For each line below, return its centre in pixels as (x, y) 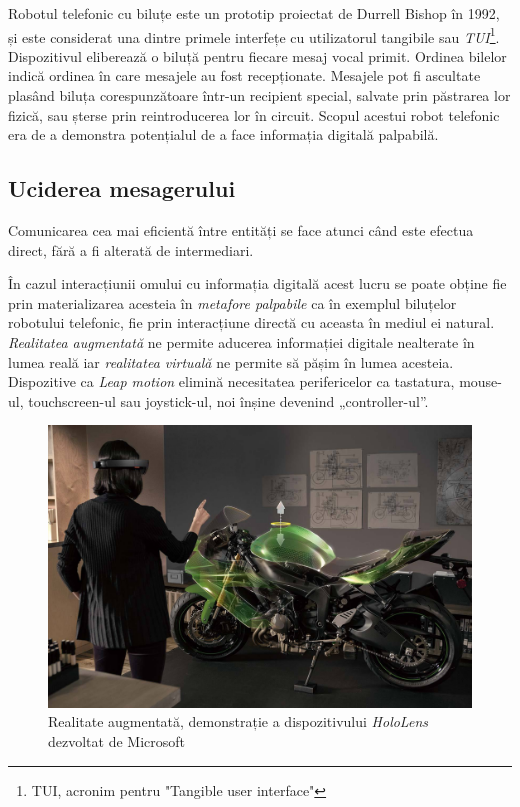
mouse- (480, 381)
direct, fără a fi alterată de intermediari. (131, 249)
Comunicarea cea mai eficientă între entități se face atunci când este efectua (241, 230)
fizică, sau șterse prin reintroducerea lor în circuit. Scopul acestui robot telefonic (254, 114)
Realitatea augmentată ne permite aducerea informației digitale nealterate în (241, 341)
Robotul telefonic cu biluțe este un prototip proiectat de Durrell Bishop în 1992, (254, 13)
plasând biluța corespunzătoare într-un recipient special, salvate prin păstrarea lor (259, 95)
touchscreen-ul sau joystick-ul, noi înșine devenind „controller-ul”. (228, 400)
